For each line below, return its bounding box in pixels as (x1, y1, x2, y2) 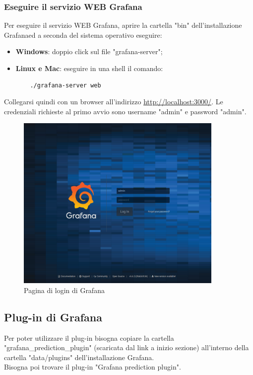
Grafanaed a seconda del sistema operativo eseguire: (4, 29, 162, 40)
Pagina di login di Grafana (24, 285, 105, 295)
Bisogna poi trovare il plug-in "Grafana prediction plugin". (4, 362, 181, 372)
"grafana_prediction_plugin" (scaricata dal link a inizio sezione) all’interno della (4, 342, 249, 353)
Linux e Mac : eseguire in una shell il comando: (15, 63, 163, 73)
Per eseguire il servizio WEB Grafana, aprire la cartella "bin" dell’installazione (4, 20, 242, 30)
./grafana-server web (30, 81, 101, 89)
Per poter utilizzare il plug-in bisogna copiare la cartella (4, 332, 174, 343)
